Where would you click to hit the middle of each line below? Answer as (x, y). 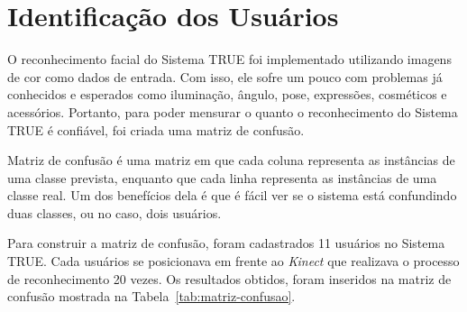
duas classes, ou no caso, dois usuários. (114, 212)
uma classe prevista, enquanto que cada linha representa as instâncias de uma (222, 177)
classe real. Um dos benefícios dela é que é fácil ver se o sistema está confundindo (232, 195)
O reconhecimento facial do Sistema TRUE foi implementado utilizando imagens (229, 59)
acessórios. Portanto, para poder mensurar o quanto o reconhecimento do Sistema (233, 111)
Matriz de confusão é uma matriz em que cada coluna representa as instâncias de (231, 160)
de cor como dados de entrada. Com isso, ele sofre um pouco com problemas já (225, 76)
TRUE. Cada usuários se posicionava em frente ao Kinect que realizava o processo (233, 261)
